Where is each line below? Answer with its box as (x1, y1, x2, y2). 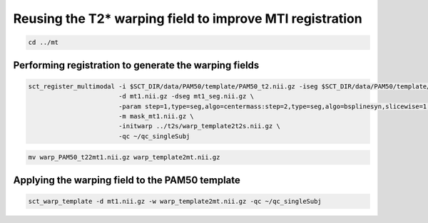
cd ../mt (28, 38, 59, 46)
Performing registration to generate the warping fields (13, 59, 260, 71)
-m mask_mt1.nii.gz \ (118, 112, 194, 120)
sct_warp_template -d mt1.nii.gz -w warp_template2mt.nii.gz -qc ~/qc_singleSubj (28, 197, 322, 205)
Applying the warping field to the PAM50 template (13, 174, 240, 186)
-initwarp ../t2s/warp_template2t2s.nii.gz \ (118, 122, 281, 130)
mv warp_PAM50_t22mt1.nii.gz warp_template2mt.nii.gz (28, 153, 220, 162)
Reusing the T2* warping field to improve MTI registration (13, 11, 363, 26)
